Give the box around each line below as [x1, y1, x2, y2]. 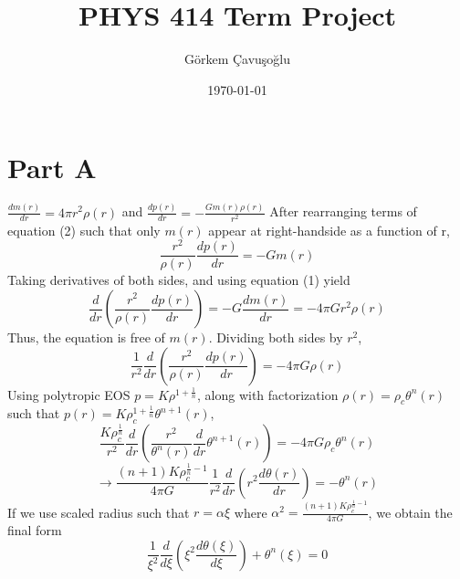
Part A [7, 149, 97, 186]
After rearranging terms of [269, 202, 417, 221]
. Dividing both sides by [208, 328, 343, 347]
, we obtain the [368, 502, 453, 521]
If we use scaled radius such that [7, 502, 190, 521]
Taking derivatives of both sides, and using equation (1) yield [7, 270, 350, 289]
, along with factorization [196, 384, 339, 404]
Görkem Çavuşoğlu [183, 49, 291, 68]
